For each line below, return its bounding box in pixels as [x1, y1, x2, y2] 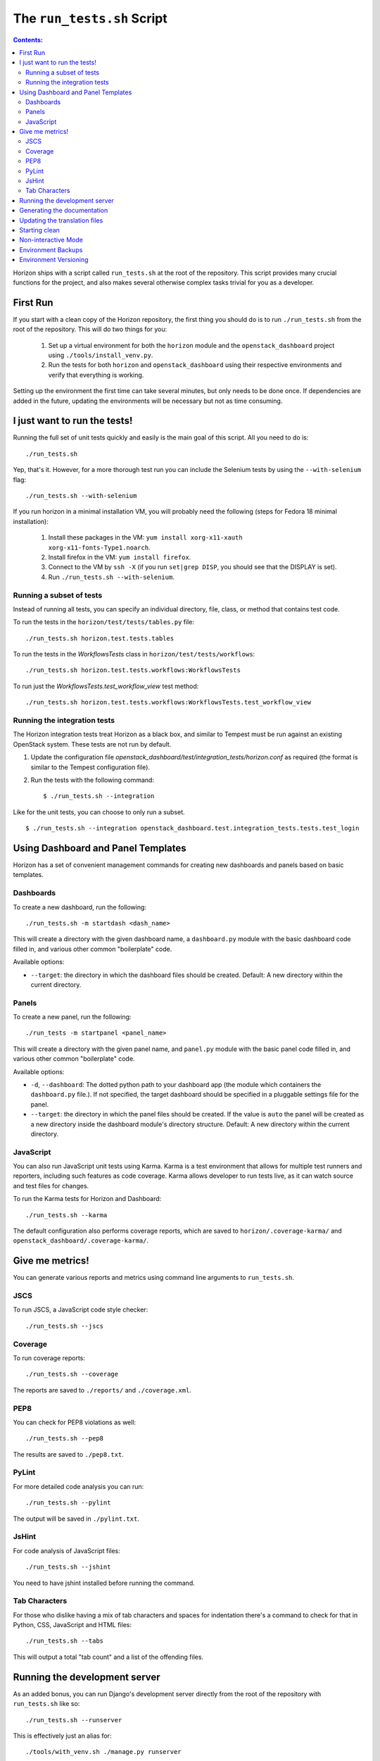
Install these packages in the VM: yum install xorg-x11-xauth [48, 533, 243, 542]
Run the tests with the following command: [30, 776, 155, 784]
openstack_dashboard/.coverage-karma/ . [13, 1236, 149, 1245]
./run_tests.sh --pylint [25, 1499, 111, 1507]
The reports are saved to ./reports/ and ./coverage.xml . [13, 1386, 191, 1394]
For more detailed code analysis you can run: [13, 1482, 144, 1491]
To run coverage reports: [13, 1354, 86, 1362]
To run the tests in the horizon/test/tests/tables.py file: [13, 618, 195, 626]
